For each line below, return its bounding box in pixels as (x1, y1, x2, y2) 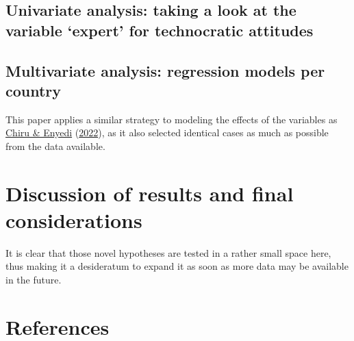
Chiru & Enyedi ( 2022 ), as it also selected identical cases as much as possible (5, 125, 329, 140)
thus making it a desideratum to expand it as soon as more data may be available (5, 259, 349, 273)
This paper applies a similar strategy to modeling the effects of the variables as (5, 112, 338, 126)
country (5, 79, 62, 101)
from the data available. (5, 138, 105, 153)
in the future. (5, 273, 62, 287)
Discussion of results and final (5, 179, 294, 207)
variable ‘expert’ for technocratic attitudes (5, 19, 314, 40)
